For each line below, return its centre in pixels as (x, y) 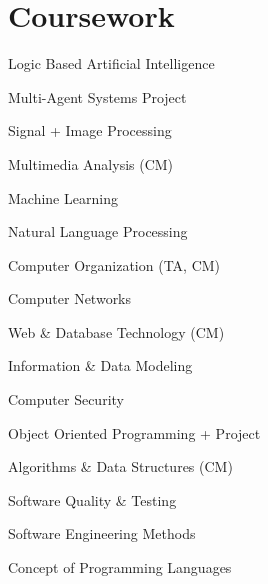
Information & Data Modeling (100, 365)
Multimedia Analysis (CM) (91, 163)
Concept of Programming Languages (120, 567)
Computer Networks (70, 298)
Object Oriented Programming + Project (134, 432)
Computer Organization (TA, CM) (114, 264)
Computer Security (66, 399)
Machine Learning (63, 197)
